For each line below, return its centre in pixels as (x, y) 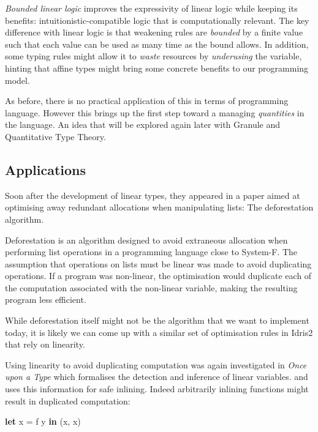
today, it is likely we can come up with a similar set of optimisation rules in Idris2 (159, 332)
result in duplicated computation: (68, 400)
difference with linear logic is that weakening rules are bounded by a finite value (154, 32)
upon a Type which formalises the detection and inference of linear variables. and (157, 377)
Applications (46, 169)
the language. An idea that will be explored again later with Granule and (143, 125)
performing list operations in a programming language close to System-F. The (151, 252)
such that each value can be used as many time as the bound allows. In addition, (157, 44)
